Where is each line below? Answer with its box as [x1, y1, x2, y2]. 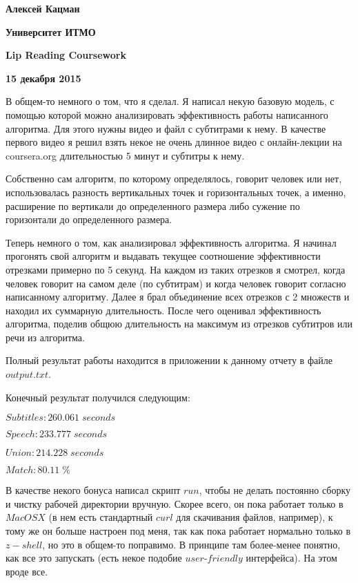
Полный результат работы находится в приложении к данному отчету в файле [6, 353, 332, 367]
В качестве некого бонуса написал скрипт [6, 483, 181, 497]
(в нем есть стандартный [48, 510, 153, 524]
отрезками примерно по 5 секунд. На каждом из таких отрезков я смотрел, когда [6, 262, 346, 276]
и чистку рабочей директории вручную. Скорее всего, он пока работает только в [6, 496, 344, 510]
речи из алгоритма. [6, 329, 85, 344]
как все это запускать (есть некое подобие [6, 551, 182, 565]
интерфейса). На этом [246, 551, 337, 565]
